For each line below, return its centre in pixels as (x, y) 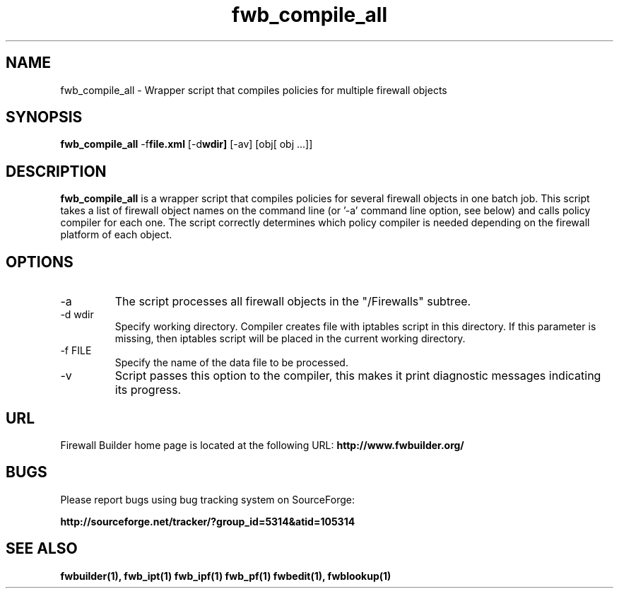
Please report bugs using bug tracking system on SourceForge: (207, 499)
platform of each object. (116, 235)
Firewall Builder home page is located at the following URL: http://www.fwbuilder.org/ (262, 445)
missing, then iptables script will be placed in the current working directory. (290, 339)
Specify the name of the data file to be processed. (231, 363)
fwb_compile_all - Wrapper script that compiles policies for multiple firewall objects (254, 90)
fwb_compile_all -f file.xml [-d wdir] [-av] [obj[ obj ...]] (187, 144)
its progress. (148, 390)
